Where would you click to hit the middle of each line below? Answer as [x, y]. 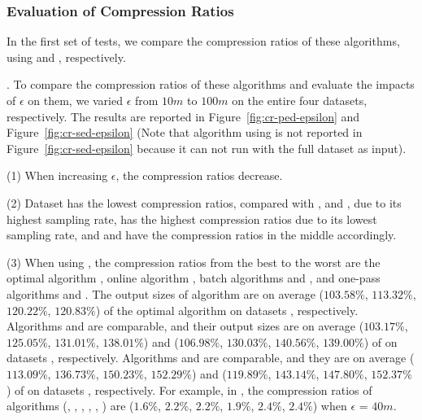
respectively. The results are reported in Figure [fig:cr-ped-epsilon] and [183, 116]
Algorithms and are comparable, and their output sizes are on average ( [185, 326]
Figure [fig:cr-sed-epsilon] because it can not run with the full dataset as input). [207, 148]
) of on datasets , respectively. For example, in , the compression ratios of [189, 389]
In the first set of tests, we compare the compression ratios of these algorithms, [203, 41]
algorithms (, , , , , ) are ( [70, 406]
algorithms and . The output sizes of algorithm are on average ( [165, 293]
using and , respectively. [66, 57]
